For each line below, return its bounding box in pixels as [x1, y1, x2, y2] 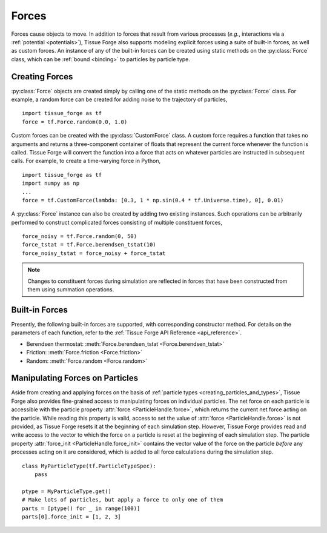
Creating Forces [11, 71, 73, 82]
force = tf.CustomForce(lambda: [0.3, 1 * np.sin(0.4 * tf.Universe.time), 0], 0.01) [22, 197, 284, 204]
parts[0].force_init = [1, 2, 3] [22, 513, 121, 520]
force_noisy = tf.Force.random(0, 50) [22, 233, 137, 240]
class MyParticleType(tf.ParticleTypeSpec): [22, 462, 157, 469]
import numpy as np [22, 180, 80, 187]
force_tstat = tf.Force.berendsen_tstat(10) [22, 241, 157, 248]
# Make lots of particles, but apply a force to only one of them [22, 497, 223, 503]
